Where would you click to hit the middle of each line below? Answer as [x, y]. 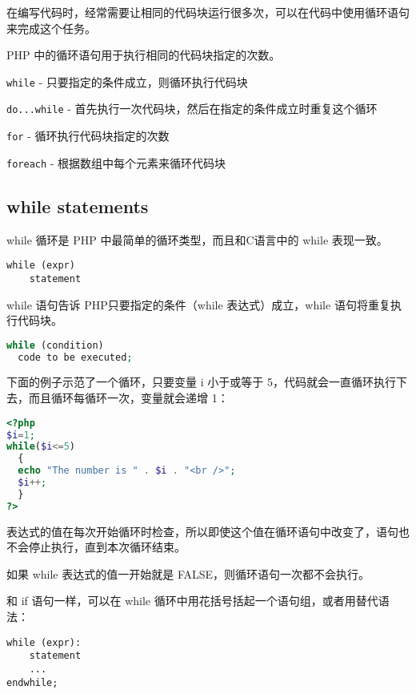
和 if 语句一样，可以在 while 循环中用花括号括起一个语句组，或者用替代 [192, 601]
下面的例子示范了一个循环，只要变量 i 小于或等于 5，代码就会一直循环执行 [201, 382]
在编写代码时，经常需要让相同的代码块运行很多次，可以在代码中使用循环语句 [208, 12]
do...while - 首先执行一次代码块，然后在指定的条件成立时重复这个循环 [192, 109]
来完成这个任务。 [51, 28]
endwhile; [32, 682]
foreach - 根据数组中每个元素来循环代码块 [116, 162]
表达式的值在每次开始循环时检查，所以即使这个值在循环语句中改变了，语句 [202, 531]
